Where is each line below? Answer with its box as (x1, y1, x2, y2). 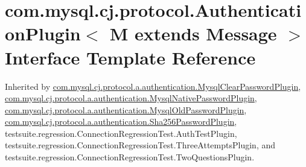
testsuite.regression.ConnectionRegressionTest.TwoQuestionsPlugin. (5, 151, 255, 163)
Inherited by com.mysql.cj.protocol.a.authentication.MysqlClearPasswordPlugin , (5, 80, 301, 92)
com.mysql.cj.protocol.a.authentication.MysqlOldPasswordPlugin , (5, 103, 247, 116)
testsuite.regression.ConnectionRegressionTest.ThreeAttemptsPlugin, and (5, 139, 275, 151)
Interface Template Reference (5, 45, 256, 69)
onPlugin (5, 21, 81, 46)
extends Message (135, 21, 277, 46)
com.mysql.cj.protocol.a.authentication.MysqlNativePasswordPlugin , (5, 92, 257, 104)
